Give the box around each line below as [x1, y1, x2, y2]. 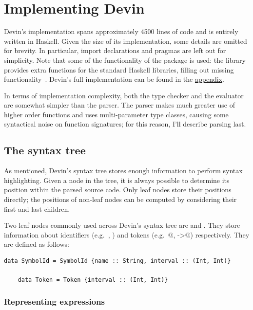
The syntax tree [4, 143, 86, 158]
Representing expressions [4, 295, 105, 307]
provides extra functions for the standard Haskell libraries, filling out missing [4, 64, 234, 74]
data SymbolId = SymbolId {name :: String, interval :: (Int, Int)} [4, 257, 231, 265]
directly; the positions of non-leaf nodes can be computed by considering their [4, 194, 237, 204]
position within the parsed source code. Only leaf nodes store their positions [4, 184, 232, 195]
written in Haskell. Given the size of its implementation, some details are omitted [4, 36, 247, 46]
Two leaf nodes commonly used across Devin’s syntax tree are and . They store [4, 220, 240, 230]
